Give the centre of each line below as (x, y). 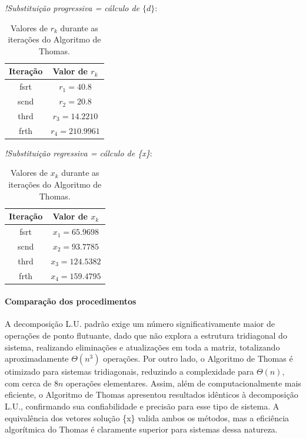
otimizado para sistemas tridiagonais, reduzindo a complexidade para (129, 371)
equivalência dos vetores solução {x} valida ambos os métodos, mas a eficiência (147, 417)
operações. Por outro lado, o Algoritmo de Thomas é (198, 358)
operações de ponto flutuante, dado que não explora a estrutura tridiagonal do (146, 335)
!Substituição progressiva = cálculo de (72, 8)
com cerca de (28, 383)
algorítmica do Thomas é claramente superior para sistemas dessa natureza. (141, 429)
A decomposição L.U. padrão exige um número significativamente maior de (140, 324)
